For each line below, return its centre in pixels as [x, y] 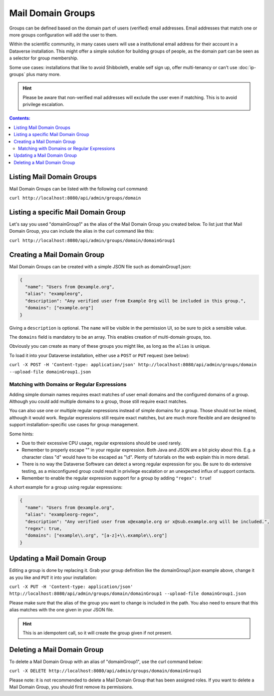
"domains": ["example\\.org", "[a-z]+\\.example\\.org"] [96, 536]
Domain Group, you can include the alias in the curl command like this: [82, 231]
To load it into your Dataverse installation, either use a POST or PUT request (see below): [99, 355]
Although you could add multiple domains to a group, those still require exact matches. [98, 402]
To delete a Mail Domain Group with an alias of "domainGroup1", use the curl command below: [106, 661]
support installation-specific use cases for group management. [74, 425]
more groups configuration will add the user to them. [63, 35]
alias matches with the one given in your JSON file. [62, 610]
